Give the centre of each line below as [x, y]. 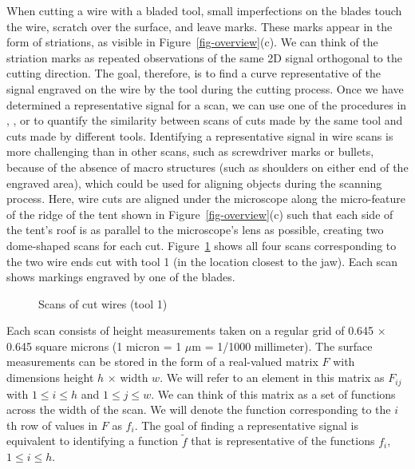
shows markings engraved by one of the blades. [121, 277]
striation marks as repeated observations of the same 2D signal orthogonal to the [204, 57]
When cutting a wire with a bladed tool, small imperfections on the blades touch [204, 10]
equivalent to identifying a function [93, 441]
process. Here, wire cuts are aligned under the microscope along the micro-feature [206, 199]
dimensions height [50, 378]
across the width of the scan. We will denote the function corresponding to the [199, 409]
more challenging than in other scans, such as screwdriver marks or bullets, [190, 151]
